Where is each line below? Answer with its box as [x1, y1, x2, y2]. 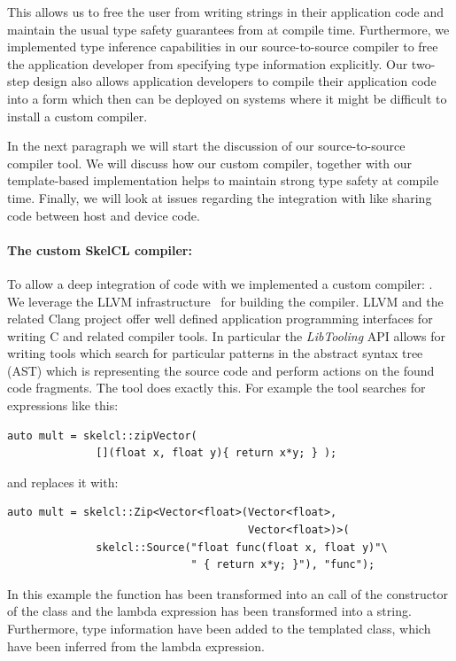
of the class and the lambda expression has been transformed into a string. [7, 602, 412, 620]
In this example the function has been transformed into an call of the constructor [7, 584, 448, 603]
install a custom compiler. [7, 106, 148, 125]
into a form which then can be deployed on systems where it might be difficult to [7, 89, 447, 107]
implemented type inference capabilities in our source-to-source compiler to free [7, 37, 438, 56]
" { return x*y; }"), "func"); [190, 558, 375, 572]
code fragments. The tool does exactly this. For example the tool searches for [7, 378, 426, 397]
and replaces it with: [7, 472, 119, 491]
